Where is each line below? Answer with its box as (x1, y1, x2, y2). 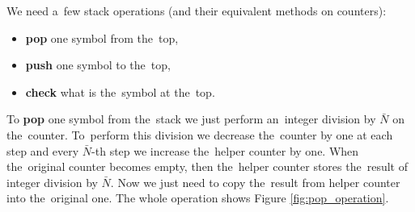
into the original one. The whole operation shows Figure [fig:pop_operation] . (6, 189, 389, 206)
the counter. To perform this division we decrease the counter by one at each (6, 126, 393, 143)
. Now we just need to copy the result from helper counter (110, 173, 400, 190)
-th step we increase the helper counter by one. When (91, 142, 359, 159)
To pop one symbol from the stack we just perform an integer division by (6, 110, 376, 127)
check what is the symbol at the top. (25, 83, 215, 100)
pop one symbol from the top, (25, 29, 179, 46)
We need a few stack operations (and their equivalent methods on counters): (6, 2, 387, 19)
